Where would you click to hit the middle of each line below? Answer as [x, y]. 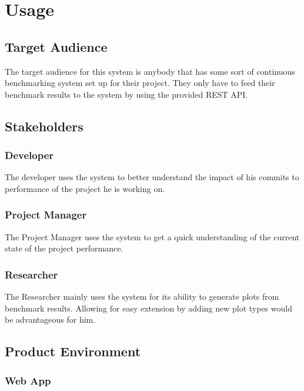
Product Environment [73, 351]
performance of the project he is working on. [85, 188]
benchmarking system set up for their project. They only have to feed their [140, 83]
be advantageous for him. [50, 319]
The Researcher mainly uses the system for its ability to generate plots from [142, 296]
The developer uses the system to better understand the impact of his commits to [152, 177]
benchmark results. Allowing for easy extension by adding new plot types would [148, 308]
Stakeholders [44, 126]
